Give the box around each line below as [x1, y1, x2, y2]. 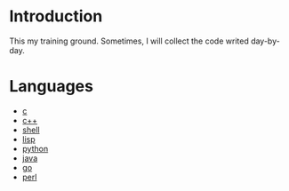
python [21, 143, 49, 154]
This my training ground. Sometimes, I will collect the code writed [9, 36, 249, 46]
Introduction [9, 6, 103, 27]
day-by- [250, 36, 280, 46]
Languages [9, 76, 93, 97]
